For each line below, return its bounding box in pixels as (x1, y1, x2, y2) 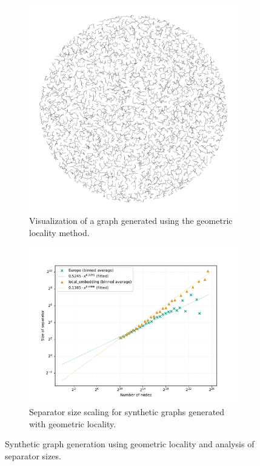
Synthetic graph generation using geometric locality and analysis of (5, 438, 255, 450)
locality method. (29, 226, 90, 238)
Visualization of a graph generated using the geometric (29, 214, 233, 227)
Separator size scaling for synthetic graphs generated (29, 405, 225, 418)
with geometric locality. (29, 417, 116, 430)
